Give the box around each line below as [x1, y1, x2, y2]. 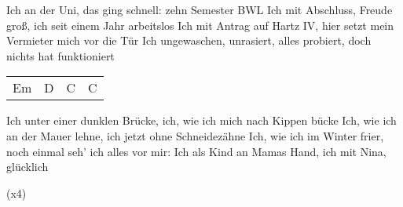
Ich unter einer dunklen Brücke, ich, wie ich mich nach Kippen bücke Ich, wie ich [6, 112, 397, 129]
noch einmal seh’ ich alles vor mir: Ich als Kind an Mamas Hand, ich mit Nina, [6, 143, 387, 159]
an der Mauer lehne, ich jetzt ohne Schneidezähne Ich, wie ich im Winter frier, [6, 127, 384, 143]
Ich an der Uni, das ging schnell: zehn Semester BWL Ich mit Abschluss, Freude [6, 2, 393, 17]
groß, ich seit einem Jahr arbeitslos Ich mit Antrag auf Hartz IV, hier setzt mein [6, 16, 394, 33]
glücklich [6, 158, 49, 175]
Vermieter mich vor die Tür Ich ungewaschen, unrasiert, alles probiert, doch [6, 32, 372, 49]
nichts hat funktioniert [6, 47, 115, 64]
